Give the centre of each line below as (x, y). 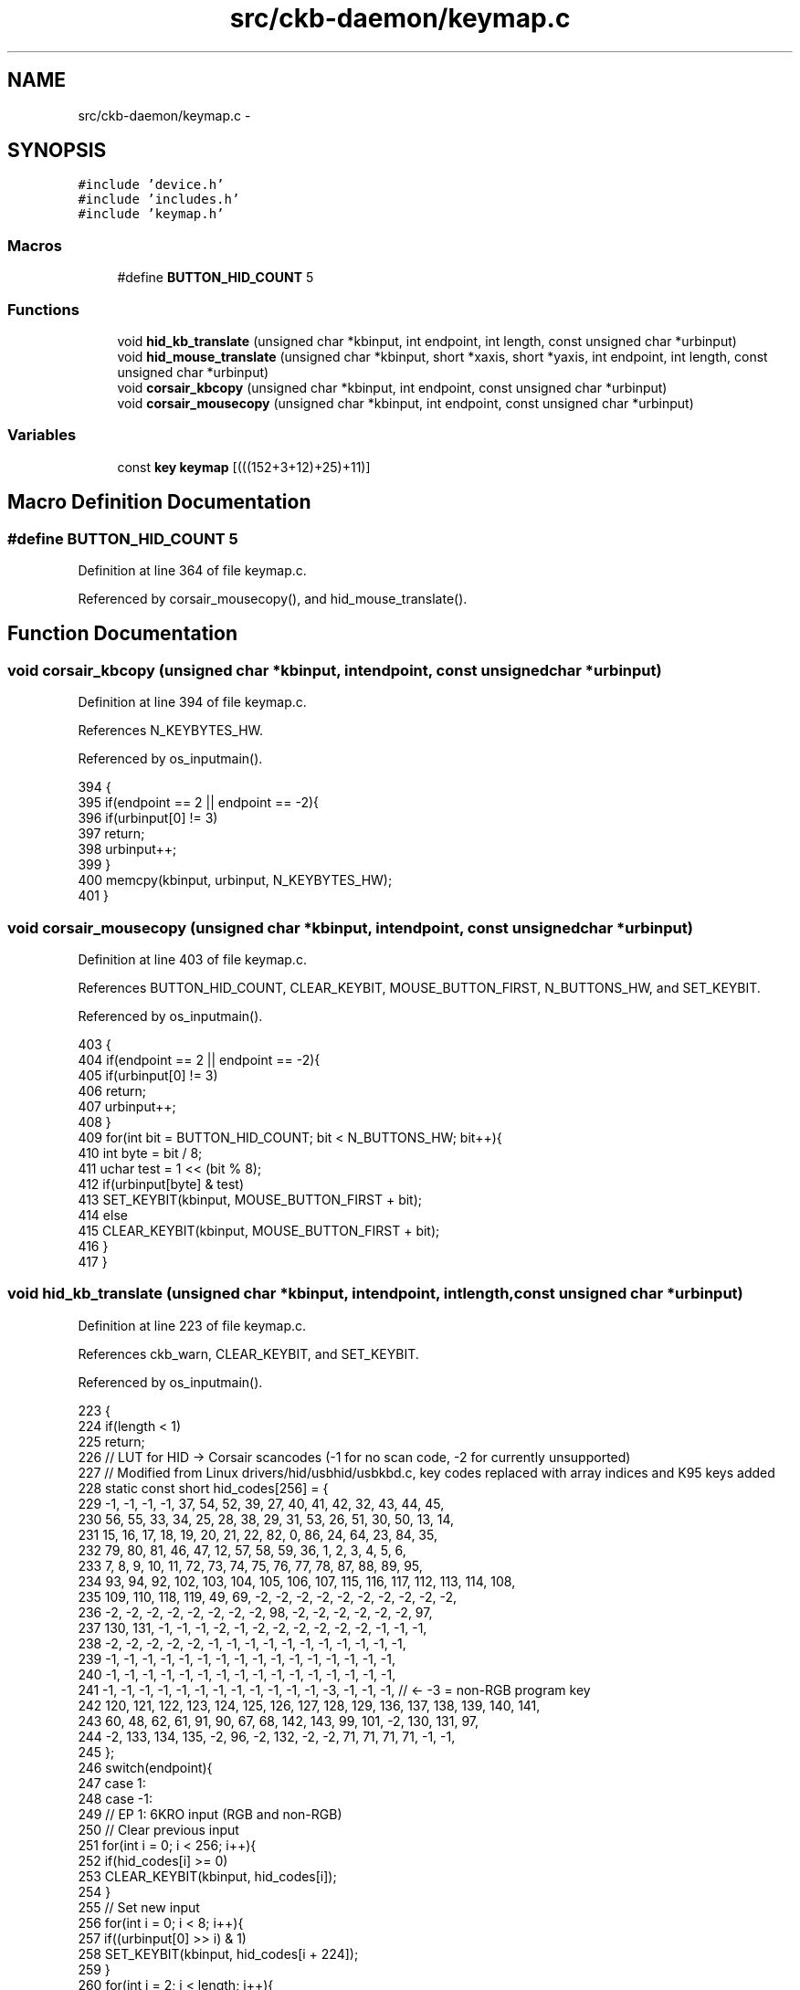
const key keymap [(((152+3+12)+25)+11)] (244, 467)
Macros (35, 245)
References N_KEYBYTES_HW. (171, 731)
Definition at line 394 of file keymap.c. (192, 702)
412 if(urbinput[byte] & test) (161, 1184)
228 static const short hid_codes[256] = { (203, 1488)
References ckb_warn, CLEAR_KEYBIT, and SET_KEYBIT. (248, 1353)
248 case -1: (116, 1798)
